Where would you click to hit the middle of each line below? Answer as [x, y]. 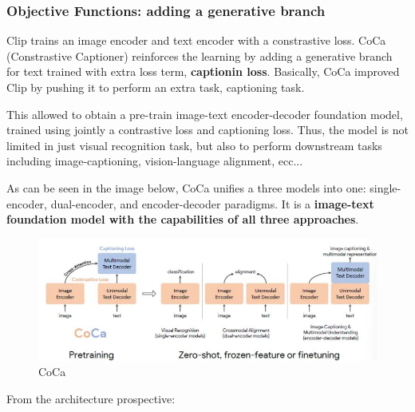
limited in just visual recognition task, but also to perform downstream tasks [194, 145]
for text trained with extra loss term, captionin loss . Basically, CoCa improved [203, 71]
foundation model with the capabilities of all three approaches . [183, 219]
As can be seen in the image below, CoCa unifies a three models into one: [186, 187]
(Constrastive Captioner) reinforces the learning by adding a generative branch [200, 55]
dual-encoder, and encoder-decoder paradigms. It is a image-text [212, 203]
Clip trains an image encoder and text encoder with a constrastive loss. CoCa [196, 40]
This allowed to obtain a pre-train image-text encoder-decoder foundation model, [205, 114]
